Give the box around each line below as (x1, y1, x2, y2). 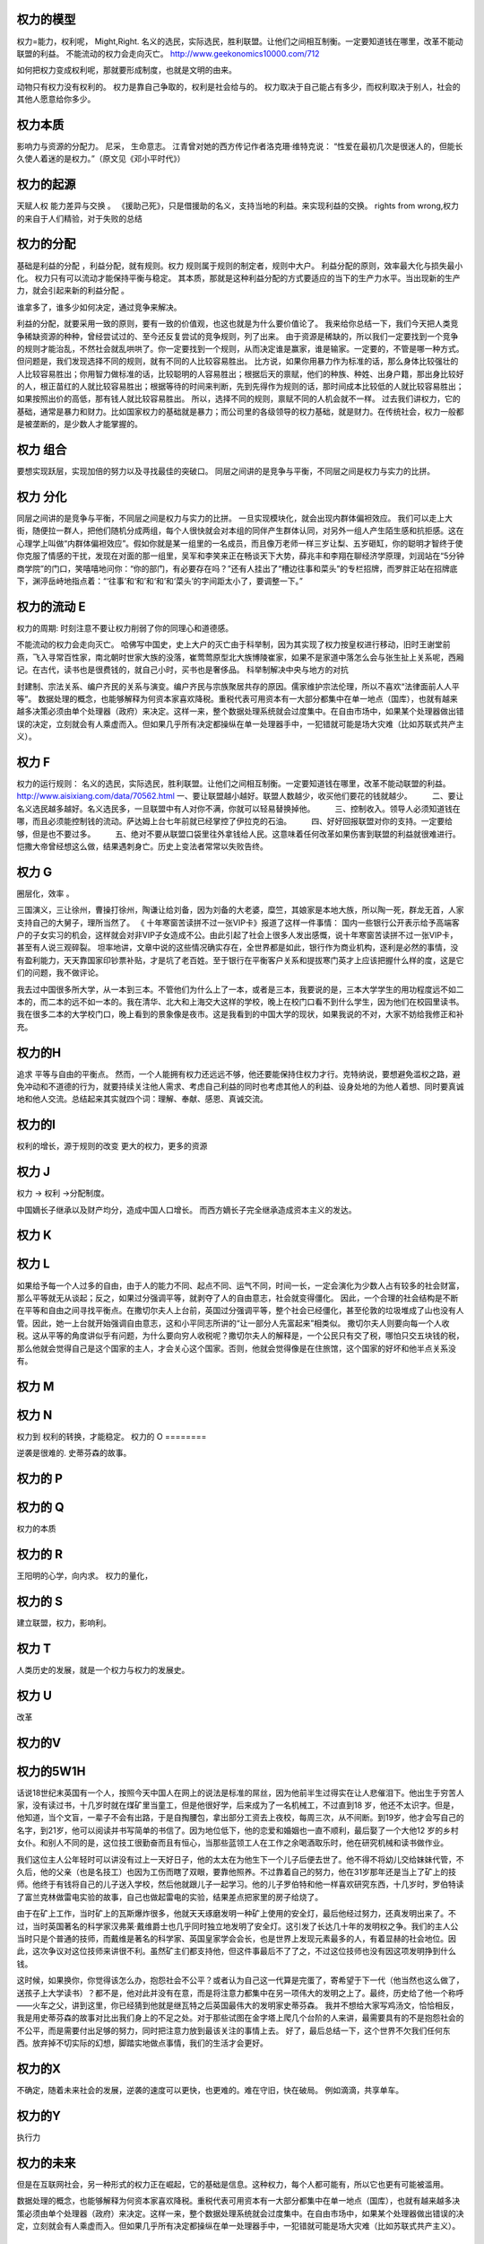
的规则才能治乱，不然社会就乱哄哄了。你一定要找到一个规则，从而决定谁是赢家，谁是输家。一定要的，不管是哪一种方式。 (16, 343, 464, 354)
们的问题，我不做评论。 (16, 968, 103, 978)
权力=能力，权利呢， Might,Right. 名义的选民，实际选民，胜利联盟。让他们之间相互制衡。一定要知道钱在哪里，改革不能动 (16, 36, 463, 47)
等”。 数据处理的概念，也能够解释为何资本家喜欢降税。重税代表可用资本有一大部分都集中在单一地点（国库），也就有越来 (16, 693, 459, 704)
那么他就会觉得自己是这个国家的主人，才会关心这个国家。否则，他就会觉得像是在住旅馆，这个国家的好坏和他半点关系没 (16, 1343, 456, 1354)
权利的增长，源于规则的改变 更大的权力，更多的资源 (16, 1141, 208, 1152)
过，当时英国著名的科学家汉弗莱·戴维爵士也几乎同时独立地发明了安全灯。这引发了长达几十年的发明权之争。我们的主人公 (16, 1921, 459, 1932)
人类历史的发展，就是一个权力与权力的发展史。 (16, 1664, 190, 1675)
